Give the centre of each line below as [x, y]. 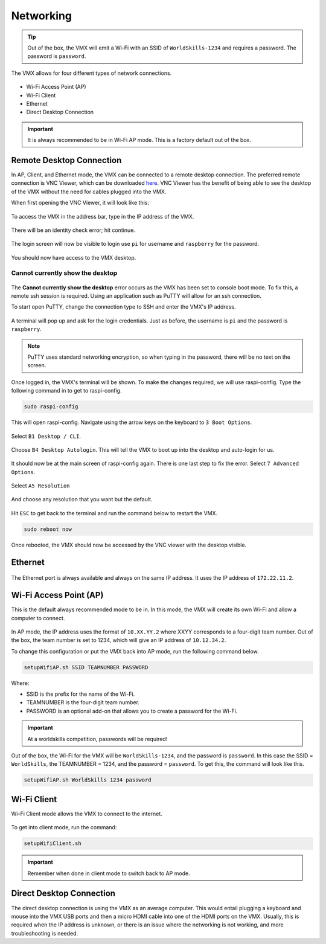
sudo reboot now [48, 529]
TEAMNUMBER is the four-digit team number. [83, 702]
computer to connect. [38, 618]
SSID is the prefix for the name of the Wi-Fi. [81, 694]
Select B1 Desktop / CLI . [46, 436]
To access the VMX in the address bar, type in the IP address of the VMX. [103, 216]
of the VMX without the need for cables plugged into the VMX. [89, 191]
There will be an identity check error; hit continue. [73, 230]
